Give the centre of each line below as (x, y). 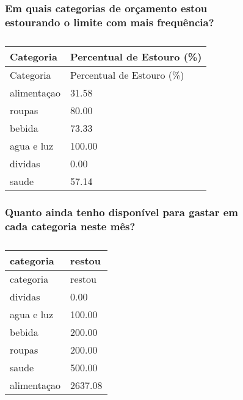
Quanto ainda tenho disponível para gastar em (122, 212)
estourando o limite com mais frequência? (110, 22)
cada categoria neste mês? (70, 226)
